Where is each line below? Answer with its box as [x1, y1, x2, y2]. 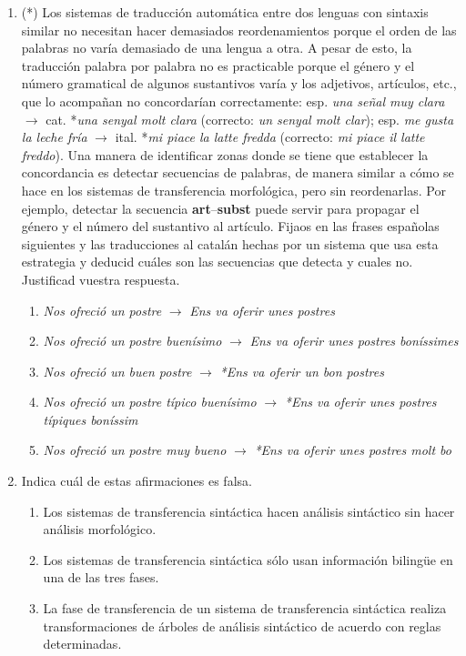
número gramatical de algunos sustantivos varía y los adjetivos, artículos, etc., [21, 74, 457, 93]
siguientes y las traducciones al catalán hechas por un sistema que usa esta [21, 234, 439, 253]
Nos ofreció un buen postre [43, 361, 192, 380]
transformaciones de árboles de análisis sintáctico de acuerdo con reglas [43, 616, 441, 635]
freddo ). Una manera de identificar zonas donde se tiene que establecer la [21, 145, 429, 164]
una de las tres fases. [43, 568, 159, 587]
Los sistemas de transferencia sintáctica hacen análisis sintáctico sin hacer [43, 501, 455, 520]
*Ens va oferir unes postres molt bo [254, 440, 451, 459]
